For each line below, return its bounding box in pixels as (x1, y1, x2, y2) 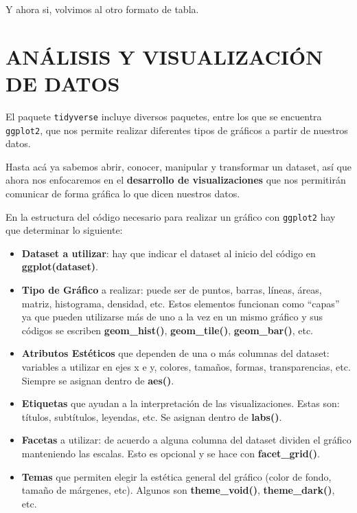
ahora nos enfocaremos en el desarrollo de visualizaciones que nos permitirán (5, 173, 346, 187)
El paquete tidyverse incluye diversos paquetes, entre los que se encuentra (5, 109, 322, 123)
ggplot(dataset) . (21, 259, 98, 274)
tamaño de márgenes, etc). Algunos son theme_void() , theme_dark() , (21, 483, 335, 497)
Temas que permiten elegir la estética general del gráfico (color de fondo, (21, 469, 332, 483)
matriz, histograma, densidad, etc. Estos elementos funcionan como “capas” (21, 296, 340, 310)
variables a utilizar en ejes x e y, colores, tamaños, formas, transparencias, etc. (21, 360, 351, 373)
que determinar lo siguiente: (5, 223, 123, 237)
